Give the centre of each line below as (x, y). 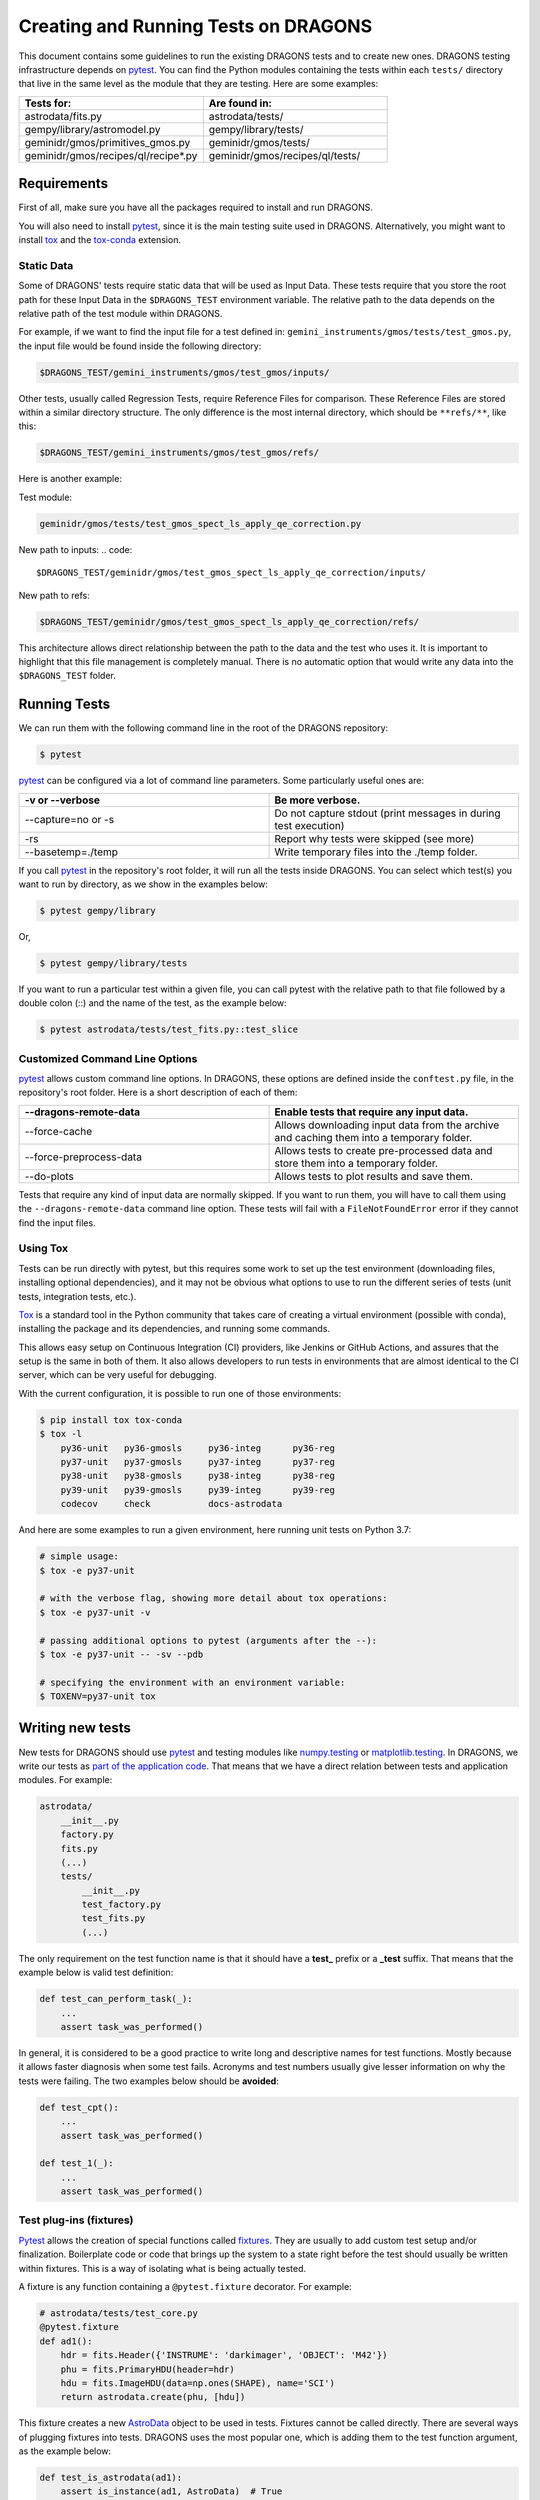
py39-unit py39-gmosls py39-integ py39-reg (197, 1489)
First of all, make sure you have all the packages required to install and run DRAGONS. (196, 207)
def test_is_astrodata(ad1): (111, 2478)
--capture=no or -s (69, 819)
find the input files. (57, 1222)
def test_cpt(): (79, 2107)
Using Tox (43, 1248)
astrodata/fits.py (63, 116)
